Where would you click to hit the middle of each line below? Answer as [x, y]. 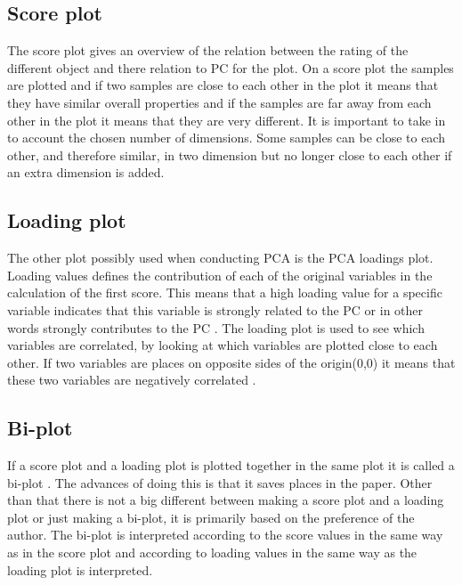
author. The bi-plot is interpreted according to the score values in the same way [225, 535]
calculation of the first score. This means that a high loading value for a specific [225, 292]
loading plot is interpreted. [80, 569]
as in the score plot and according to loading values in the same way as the [212, 552]
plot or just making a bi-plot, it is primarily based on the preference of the [211, 517]
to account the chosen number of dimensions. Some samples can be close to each [226, 138]
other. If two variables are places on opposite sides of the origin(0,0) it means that [231, 362]
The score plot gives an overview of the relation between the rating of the [208, 50]
